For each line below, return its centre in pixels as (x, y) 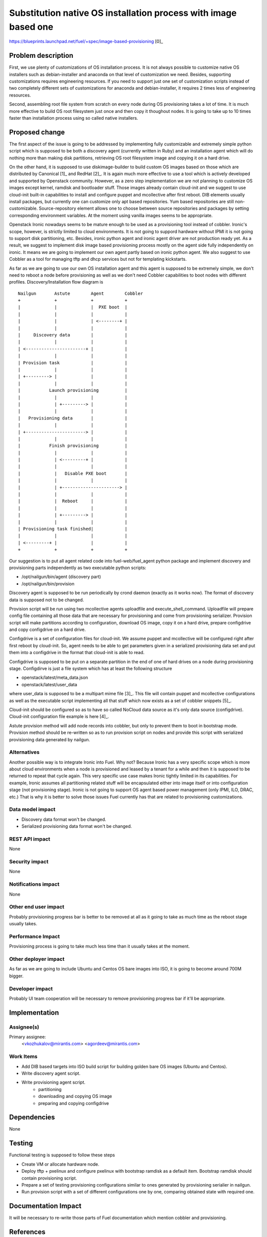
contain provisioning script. (49, 1178)
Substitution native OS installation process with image (123, 13)
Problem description (41, 56)
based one (31, 27)
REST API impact (30, 839)
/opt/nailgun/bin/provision (48, 583)
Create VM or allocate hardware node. (61, 1164)
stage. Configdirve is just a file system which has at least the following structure (91, 668)
